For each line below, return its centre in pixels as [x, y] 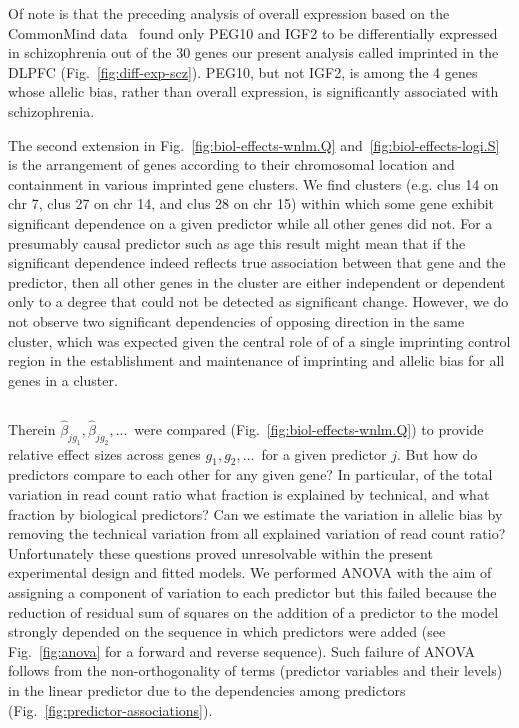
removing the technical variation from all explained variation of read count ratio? [257, 533]
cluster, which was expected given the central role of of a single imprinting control [259, 340]
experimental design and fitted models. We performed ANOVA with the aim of [250, 572]
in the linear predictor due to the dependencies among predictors [207, 689]
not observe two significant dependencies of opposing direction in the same [236, 320]
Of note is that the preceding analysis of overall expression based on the [229, 13]
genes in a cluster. [63, 379]
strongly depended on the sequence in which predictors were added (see [227, 631]
